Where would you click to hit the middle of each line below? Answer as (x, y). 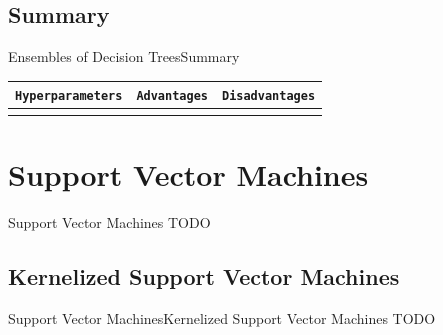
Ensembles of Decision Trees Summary (124, 56)
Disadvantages (268, 96)
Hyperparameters (69, 96)
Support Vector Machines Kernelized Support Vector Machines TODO (222, 317)
